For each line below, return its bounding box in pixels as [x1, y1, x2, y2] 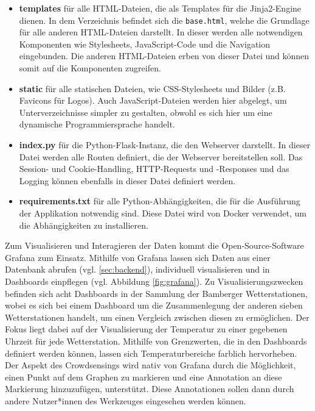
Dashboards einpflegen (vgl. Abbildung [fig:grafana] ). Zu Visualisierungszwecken [5, 274, 303, 287]
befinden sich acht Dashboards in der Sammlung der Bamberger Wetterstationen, [5, 287, 308, 299]
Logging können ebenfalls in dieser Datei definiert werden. [19, 174, 236, 187]
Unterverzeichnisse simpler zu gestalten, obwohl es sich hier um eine [19, 105, 272, 118]
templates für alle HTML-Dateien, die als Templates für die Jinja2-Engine [19, 2, 302, 14]
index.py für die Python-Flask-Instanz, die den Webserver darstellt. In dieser [19, 138, 311, 151]
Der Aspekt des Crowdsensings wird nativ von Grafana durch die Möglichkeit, [5, 359, 296, 371]
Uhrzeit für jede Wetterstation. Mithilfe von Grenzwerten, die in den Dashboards [5, 334, 307, 347]
